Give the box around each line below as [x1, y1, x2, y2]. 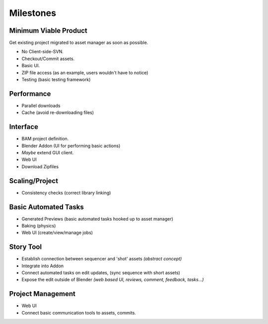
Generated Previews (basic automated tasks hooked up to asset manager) [21, 216, 174, 221]
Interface [9, 122, 38, 131]
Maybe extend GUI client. [21, 150, 74, 155]
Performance [9, 90, 51, 98]
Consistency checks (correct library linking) [21, 190, 111, 196]
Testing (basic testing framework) [21, 77, 91, 83]
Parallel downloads [21, 103, 61, 108]
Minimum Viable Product [9, 26, 88, 35]
